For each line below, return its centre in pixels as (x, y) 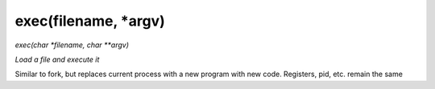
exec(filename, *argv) (90, 21)
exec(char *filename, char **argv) (72, 45)
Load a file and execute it (57, 59)
